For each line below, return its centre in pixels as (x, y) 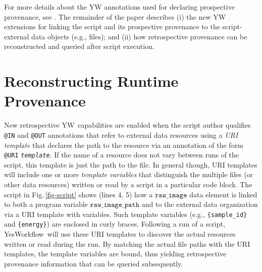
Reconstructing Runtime (91, 81)
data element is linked (223, 194)
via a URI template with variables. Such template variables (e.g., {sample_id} (126, 214)
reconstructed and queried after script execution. (79, 46)
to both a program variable (46, 204)
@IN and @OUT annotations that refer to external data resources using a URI (121, 134)
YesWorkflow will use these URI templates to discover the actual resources (120, 234)
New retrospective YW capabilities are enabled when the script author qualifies (127, 125)
